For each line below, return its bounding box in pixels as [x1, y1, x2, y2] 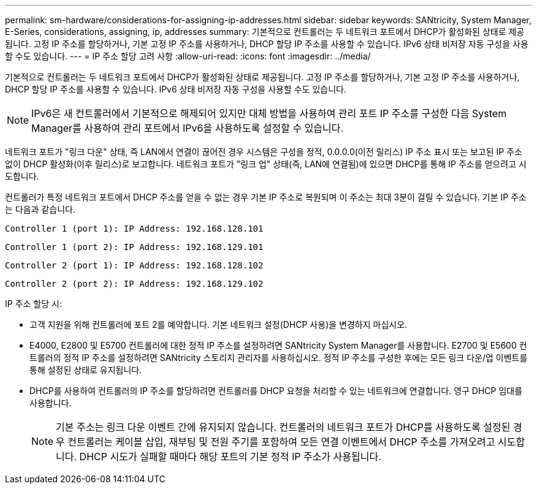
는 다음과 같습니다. [5, 204, 75, 214]
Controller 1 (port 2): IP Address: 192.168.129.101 [5, 242, 264, 252]
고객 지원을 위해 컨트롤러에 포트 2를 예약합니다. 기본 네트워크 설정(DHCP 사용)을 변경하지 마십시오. [29, 319, 408, 330]
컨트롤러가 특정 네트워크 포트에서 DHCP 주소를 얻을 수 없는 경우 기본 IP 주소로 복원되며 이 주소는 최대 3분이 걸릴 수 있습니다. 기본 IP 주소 [5, 192, 527, 202]
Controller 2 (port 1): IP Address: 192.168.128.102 [5, 260, 264, 270]
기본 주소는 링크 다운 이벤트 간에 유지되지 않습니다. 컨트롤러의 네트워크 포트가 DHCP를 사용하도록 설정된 [56, 421, 511, 433]
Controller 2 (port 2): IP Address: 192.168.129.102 [5, 279, 264, 289]
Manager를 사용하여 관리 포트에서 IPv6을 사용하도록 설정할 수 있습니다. [31, 122, 344, 134]
